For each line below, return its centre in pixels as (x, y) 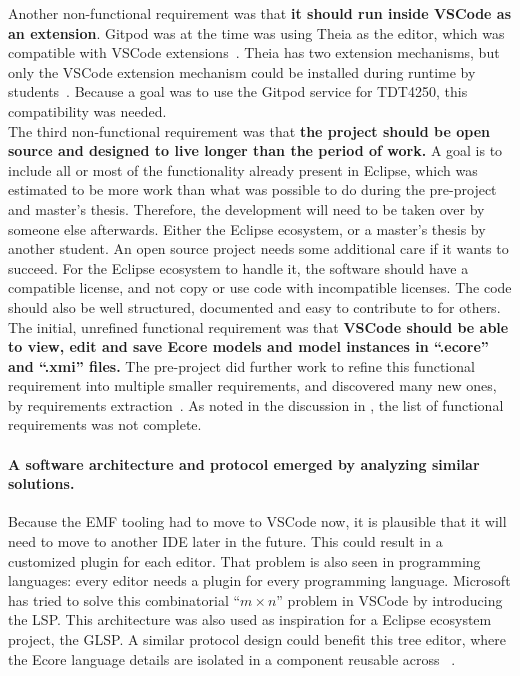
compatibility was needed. (87, 110)
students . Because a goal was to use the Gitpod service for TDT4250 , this (238, 91)
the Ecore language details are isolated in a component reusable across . (232, 658)
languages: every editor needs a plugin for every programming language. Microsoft (259, 580)
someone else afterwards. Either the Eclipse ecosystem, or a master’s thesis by (247, 228)
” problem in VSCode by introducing (389, 599)
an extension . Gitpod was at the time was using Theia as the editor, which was (256, 32)
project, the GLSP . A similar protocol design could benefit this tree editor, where (257, 639)
